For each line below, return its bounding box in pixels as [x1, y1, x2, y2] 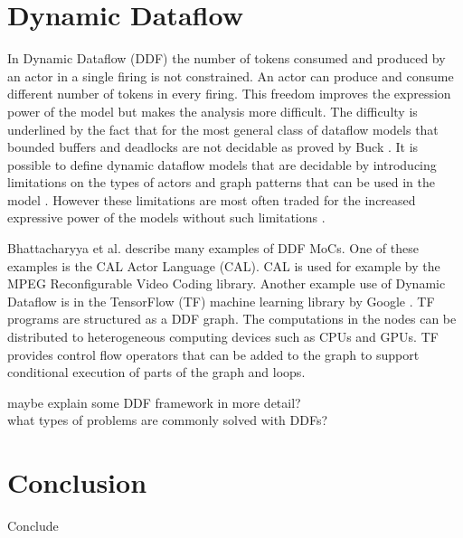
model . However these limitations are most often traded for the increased [7, 190, 416, 209]
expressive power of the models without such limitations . [7, 208, 326, 227]
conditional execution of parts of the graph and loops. [7, 363, 306, 382]
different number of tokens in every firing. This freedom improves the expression [7, 84, 451, 103]
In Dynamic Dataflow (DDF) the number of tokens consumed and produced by [7, 49, 446, 68]
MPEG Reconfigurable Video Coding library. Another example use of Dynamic [7, 274, 446, 293]
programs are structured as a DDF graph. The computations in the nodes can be [7, 309, 457, 328]
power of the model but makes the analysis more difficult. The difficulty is [7, 101, 418, 120]
